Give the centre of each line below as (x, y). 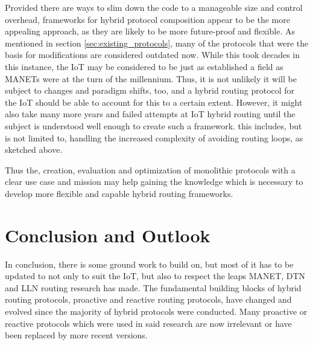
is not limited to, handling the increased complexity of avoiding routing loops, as (154, 137)
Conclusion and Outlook (108, 235)
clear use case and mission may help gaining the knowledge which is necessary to (154, 182)
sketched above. (34, 150)
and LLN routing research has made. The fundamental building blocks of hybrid (153, 287)
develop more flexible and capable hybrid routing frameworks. (119, 193)
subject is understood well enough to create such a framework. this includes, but (153, 125)
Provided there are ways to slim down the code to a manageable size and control (154, 7)
